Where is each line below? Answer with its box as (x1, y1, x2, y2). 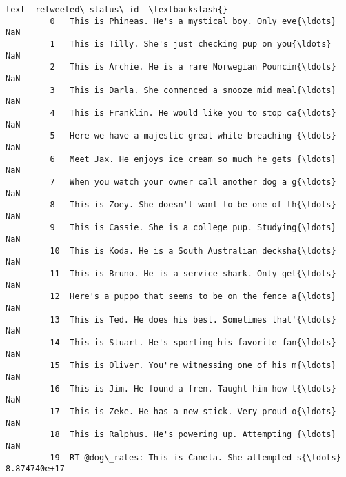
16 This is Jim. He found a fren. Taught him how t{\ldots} (50, 383, 336, 394)
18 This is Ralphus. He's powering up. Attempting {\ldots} (50, 429, 336, 440)
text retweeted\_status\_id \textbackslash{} (6, 5, 228, 14)
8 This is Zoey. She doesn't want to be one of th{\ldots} (50, 200, 336, 210)
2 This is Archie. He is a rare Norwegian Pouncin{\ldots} (50, 62, 336, 72)
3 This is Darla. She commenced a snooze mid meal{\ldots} (50, 85, 336, 95)
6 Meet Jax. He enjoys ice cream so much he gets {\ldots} (50, 154, 336, 164)
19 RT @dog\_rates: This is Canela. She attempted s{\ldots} (50, 452, 341, 463)
